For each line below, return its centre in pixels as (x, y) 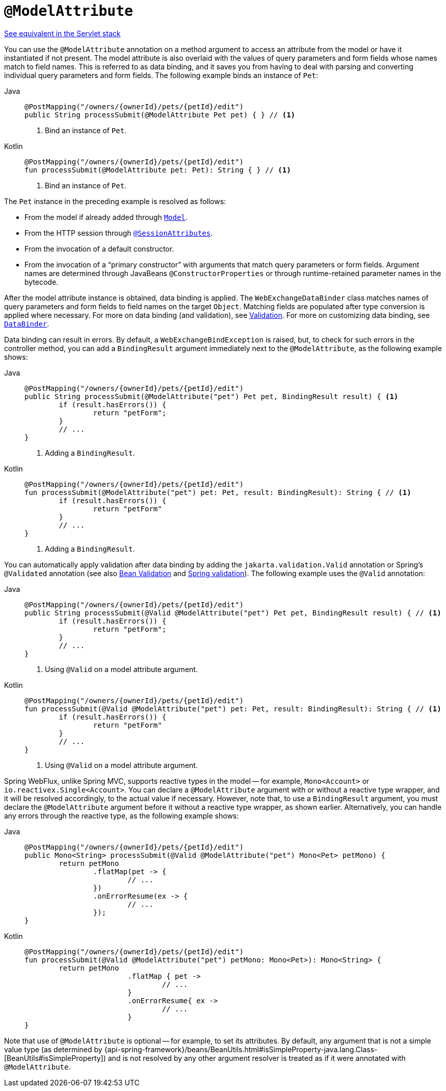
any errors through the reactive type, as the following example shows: (122, 815)
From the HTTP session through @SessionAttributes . (119, 233)
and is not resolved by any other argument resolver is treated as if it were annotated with (257, 1058)
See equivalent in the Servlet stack (62, 33)
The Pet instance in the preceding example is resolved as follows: (115, 201)
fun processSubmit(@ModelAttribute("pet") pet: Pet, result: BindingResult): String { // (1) (218, 492)
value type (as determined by (53, 1049)
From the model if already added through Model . (106, 217)
